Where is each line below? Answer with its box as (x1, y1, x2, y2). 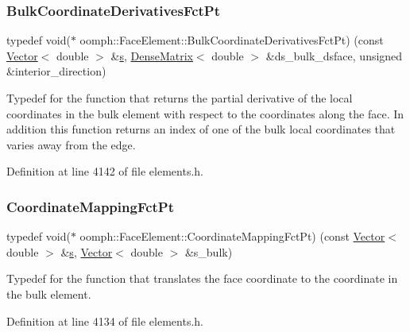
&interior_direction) (6, 63, 106, 79)
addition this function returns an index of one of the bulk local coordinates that (6, 121, 396, 137)
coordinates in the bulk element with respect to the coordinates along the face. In (6, 105, 404, 122)
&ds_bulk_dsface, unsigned (265, 47, 403, 64)
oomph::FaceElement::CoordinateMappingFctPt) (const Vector (79, 228, 385, 245)
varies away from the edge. (6, 136, 136, 152)
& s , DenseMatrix (110, 47, 193, 64)
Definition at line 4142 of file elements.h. (6, 163, 203, 180)
